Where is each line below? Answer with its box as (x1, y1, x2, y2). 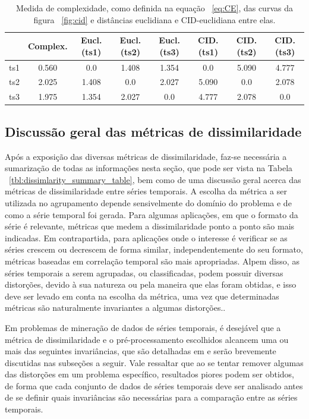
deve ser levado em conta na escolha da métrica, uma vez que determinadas (5, 289, 279, 302)
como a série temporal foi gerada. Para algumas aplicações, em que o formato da (5, 208, 298, 220)
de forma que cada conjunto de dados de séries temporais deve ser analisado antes (5, 379, 303, 392)
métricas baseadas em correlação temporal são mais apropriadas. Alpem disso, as (5, 254, 299, 267)
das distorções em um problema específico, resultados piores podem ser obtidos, (5, 368, 294, 380)
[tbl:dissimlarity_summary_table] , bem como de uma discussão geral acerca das (9, 173, 301, 185)
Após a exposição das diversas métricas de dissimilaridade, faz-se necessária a (5, 150, 287, 162)
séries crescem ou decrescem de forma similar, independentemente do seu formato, (5, 243, 303, 256)
